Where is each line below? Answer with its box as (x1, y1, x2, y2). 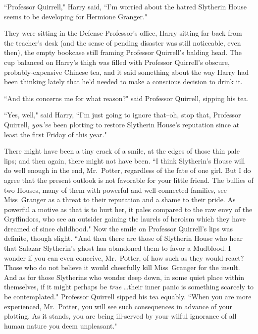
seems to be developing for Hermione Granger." (4, 11, 148, 21)
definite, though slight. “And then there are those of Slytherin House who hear (4, 233, 243, 243)
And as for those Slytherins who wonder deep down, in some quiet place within (4, 272, 244, 282)
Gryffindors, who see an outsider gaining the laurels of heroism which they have (4, 214, 246, 224)
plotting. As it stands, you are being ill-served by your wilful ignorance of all (4, 311, 237, 321)
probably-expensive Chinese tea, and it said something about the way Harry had (4, 66, 249, 77)
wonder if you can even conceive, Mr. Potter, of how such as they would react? (4, 252, 244, 263)
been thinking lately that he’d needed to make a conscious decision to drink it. (4, 76, 243, 87)
